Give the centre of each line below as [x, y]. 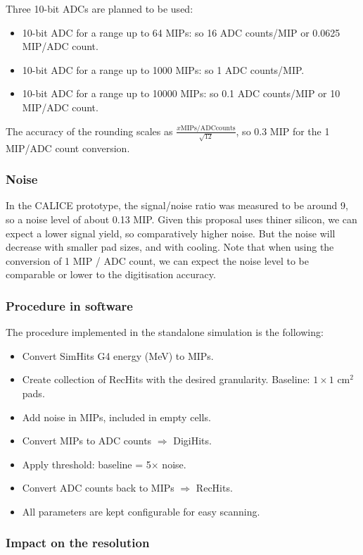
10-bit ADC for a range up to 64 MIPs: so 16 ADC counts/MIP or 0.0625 [181, 32]
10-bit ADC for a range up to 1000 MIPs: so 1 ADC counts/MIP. [163, 69]
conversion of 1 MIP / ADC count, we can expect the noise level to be [158, 260]
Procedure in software [69, 305]
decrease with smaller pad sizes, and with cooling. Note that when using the [170, 247]
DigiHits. [192, 441]
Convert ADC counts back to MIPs [98, 488]
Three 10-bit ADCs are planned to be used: [100, 8]
